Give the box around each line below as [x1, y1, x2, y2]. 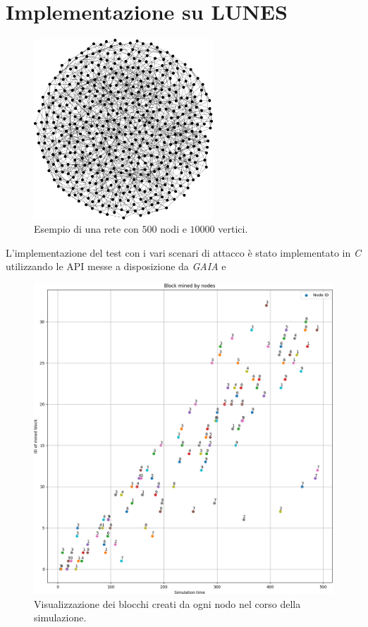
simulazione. [34, 610, 87, 625]
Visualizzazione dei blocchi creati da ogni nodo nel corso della [34, 596, 301, 611]
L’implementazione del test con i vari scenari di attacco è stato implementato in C [6, 245, 361, 260]
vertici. [218, 221, 248, 236]
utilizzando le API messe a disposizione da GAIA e [6, 259, 226, 274]
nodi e [160, 221, 187, 236]
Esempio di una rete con [34, 221, 139, 236]
